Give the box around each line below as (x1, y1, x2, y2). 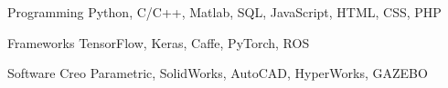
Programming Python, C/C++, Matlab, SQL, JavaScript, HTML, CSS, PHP (7, 3, 442, 21)
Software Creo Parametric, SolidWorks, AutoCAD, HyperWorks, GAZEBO (7, 64, 428, 83)
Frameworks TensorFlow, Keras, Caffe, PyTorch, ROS (7, 33, 310, 52)
